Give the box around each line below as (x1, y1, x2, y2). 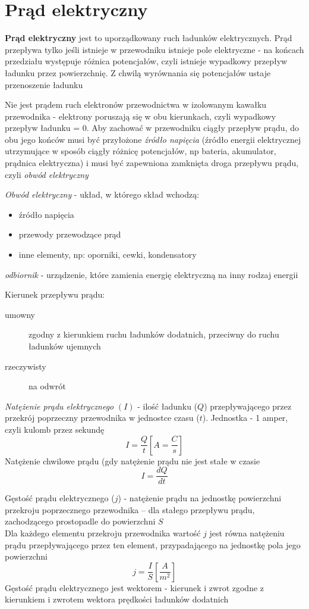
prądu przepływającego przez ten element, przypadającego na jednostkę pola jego (5, 538, 301, 551)
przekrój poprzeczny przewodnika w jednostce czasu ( (5, 411, 200, 424)
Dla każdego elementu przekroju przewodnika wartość (5, 527, 201, 539)
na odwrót (29, 380, 66, 392)
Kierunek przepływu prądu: (5, 288, 105, 301)
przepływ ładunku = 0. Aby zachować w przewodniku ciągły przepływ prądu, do (5, 121, 299, 134)
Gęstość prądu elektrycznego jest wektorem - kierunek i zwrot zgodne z (5, 581, 264, 594)
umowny (5, 308, 35, 320)
